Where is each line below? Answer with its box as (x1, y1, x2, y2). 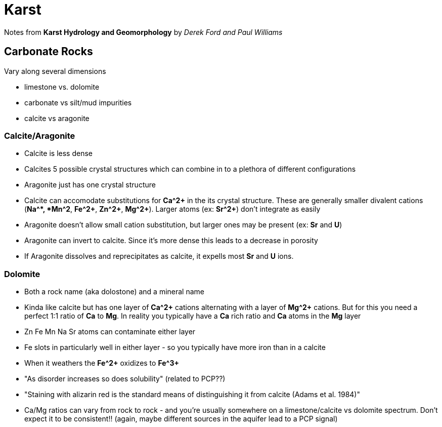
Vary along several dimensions (4, 66, 106, 75)
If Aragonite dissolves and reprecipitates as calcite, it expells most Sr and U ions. (24, 252, 294, 261)
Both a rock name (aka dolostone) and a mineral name (24, 287, 204, 296)
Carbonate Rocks (4, 45, 93, 58)
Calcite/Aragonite (4, 130, 75, 141)
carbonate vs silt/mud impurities (24, 98, 132, 107)
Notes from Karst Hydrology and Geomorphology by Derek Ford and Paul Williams (4, 27, 283, 36)
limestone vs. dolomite (24, 82, 100, 91)
